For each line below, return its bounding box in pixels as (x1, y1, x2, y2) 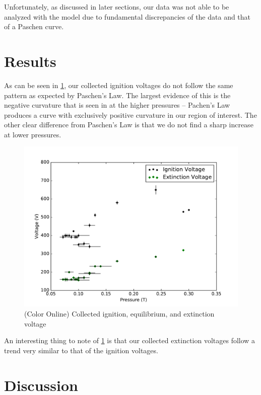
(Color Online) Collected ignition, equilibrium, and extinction (24, 308, 215, 319)
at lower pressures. (4, 129, 61, 139)
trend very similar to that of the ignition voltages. (4, 345, 158, 355)
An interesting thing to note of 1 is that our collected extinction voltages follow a (4, 335, 255, 346)
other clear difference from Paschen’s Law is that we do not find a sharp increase (4, 119, 253, 130)
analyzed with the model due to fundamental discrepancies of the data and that (4, 11, 251, 22)
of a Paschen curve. (4, 21, 64, 32)
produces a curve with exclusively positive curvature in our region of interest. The (4, 109, 257, 120)
